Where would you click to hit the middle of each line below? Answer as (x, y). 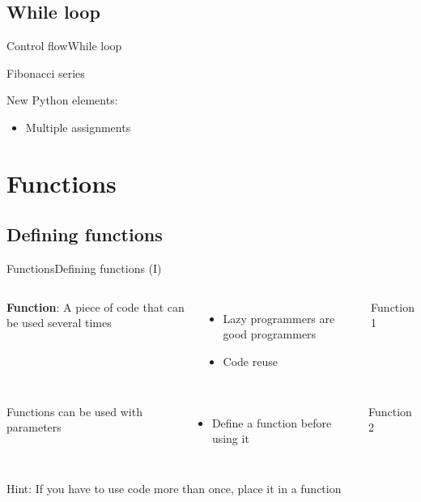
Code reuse (250, 361)
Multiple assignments (78, 127)
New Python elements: (62, 100)
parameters (34, 427)
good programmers (270, 334)
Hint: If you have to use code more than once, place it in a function (174, 488)
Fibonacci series (46, 72)
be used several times (59, 323)
